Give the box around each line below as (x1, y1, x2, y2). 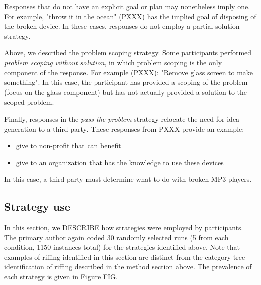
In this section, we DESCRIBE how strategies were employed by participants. (4, 222, 243, 233)
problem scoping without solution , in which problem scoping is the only (4, 57, 222, 67)
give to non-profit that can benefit (16, 140, 121, 151)
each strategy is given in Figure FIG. (4, 271, 118, 282)
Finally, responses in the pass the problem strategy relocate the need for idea (4, 113, 240, 124)
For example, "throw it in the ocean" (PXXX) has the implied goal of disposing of (4, 11, 256, 21)
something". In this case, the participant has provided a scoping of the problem (4, 77, 248, 87)
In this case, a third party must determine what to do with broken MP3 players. (4, 174, 252, 184)
